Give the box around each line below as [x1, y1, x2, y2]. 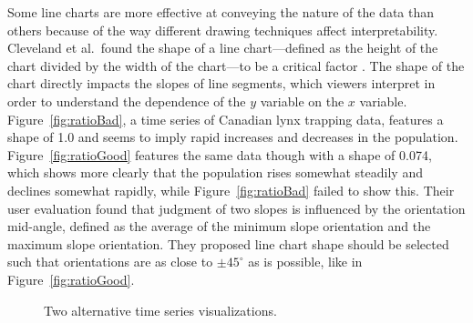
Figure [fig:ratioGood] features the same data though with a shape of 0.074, [7, 145, 432, 164]
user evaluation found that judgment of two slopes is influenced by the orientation [7, 198, 466, 217]
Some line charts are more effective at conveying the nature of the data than [7, 3, 435, 21]
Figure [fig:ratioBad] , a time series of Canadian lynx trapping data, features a [7, 109, 444, 128]
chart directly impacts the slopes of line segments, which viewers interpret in [7, 74, 436, 93]
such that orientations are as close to [7, 252, 213, 271]
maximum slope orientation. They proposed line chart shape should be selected [7, 234, 449, 253]
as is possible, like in [248, 252, 363, 271]
